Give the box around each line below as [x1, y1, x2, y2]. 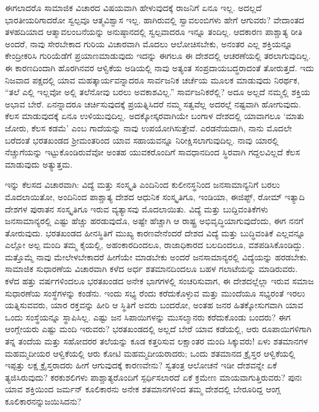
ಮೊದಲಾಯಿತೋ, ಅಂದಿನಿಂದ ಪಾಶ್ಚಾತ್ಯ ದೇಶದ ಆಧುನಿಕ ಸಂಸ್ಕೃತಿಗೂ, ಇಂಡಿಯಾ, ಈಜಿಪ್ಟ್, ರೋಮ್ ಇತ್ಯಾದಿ [5, 190, 305, 203]
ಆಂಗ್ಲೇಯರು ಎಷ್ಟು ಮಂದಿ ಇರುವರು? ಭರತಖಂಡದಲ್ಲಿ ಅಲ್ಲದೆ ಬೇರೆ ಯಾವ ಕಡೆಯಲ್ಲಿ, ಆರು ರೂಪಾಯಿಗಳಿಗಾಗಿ [5, 322, 312, 335]
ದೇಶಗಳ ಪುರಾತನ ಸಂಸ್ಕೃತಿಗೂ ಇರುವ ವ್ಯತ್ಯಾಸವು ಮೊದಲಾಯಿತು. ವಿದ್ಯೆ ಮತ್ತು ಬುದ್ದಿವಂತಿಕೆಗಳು [5, 202, 268, 215]
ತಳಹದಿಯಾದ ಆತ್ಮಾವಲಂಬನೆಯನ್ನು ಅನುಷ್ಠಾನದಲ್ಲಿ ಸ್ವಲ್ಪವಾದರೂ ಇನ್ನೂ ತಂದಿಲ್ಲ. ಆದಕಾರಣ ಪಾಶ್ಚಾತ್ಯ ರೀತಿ [5, 25, 303, 38]
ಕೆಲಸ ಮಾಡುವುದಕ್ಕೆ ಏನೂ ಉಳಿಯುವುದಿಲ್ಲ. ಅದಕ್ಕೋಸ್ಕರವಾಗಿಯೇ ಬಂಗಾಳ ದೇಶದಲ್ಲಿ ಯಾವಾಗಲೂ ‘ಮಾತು [5, 109, 304, 122]
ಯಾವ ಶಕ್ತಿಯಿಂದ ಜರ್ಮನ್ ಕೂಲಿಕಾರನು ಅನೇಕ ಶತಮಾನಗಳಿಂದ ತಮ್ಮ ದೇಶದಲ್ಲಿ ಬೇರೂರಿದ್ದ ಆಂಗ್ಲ [5, 383, 281, 395]
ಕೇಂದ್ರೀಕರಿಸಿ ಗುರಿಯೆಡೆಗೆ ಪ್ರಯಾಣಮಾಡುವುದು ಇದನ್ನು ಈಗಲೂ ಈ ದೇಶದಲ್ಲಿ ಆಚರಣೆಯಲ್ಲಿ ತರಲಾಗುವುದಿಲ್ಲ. [5, 49, 311, 62]
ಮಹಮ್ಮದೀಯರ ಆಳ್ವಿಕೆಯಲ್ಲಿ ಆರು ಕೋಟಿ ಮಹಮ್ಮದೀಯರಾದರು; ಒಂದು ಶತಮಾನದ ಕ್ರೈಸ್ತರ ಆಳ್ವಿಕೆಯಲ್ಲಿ [5, 346, 296, 359]
